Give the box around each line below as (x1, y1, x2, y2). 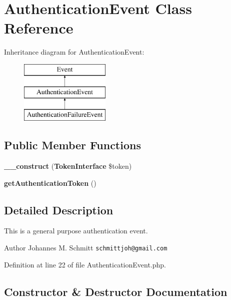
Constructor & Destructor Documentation (4, 283, 227, 299)
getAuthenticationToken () (4, 177, 96, 188)
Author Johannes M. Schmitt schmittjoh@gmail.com (4, 242, 167, 253)
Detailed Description (4, 202, 113, 217)
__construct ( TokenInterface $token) (4, 161, 132, 171)
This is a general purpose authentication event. (4, 225, 148, 236)
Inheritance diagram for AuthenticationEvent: (4, 47, 144, 57)
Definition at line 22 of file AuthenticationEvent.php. (4, 259, 166, 269)
